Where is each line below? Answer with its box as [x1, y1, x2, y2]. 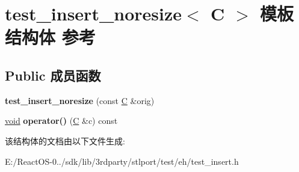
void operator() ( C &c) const [5, 114, 118, 127]
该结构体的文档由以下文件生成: [5, 134, 125, 147]
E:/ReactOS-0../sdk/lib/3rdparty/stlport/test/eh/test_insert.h [5, 155, 239, 167]
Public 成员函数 [5, 66, 101, 84]
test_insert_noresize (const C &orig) [5, 94, 155, 106]
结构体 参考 [5, 25, 96, 49]
